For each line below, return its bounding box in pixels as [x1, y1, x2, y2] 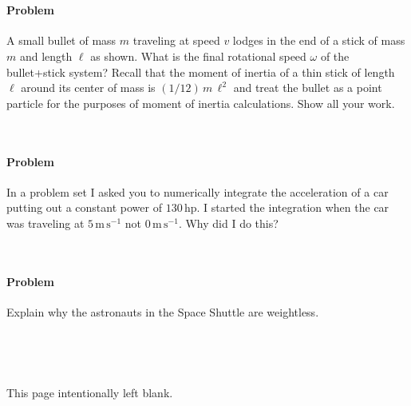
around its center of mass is [21, 79, 156, 96]
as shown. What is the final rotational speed [90, 47, 306, 64]
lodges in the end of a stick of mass [232, 32, 405, 49]
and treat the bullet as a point [233, 79, 382, 96]
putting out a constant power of [6, 199, 162, 216]
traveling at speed [132, 32, 220, 49]
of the [320, 47, 350, 64]
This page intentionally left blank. [6, 384, 173, 400]
